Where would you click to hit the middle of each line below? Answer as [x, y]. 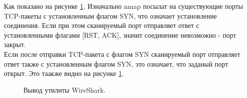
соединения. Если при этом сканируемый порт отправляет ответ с [102, 25]
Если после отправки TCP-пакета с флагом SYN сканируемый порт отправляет [122, 54]
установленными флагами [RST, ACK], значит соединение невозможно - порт [120, 35]
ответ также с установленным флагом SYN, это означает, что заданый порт [116, 63]
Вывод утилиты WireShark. [65, 89]
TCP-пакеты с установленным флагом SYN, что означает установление [111, 15]
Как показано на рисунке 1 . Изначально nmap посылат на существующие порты [123, 6]
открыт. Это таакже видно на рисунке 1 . [64, 73]
